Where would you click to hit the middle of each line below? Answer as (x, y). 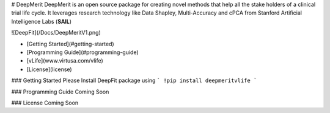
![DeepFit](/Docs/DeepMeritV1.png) (56, 33)
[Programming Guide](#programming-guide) (82, 52)
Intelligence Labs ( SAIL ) (42, 21)
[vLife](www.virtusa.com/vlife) (65, 61)
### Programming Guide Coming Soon (60, 92)
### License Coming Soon (45, 103)
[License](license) (50, 69)
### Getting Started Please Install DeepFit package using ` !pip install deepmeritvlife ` (134, 80)
